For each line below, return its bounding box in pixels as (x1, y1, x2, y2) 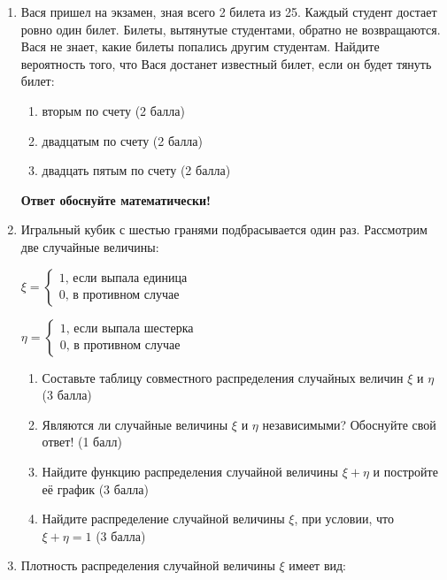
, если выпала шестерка (66, 323, 194, 336)
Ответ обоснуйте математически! (20, 190, 211, 209)
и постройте (373, 462, 438, 480)
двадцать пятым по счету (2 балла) (42, 161, 231, 179)
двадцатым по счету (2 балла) (42, 131, 204, 149)
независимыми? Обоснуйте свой (262, 415, 436, 433)
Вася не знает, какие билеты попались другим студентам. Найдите (20, 37, 380, 56)
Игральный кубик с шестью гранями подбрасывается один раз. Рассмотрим (20, 220, 428, 239)
